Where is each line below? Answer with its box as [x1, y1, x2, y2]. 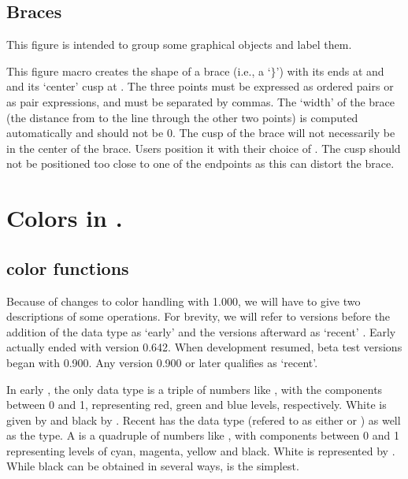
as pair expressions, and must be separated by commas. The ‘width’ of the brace [6, 93, 395, 110]
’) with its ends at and [276, 62, 384, 79]
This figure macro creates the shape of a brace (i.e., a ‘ [6, 62, 271, 79]
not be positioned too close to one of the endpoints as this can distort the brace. [6, 155, 395, 172]
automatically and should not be [6, 124, 164, 141]
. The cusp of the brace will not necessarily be [172, 124, 395, 141]
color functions [6, 255, 129, 280]
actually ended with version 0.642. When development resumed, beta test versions [6, 339, 402, 355]
